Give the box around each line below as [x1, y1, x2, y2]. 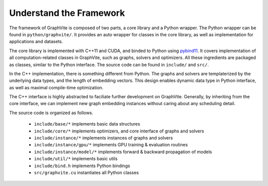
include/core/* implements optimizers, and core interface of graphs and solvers [34, 128, 204, 134]
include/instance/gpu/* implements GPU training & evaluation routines [34, 142, 188, 148]
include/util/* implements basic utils [34, 156, 118, 162]
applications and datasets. [9, 39, 63, 45]
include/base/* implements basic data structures [34, 121, 140, 127]
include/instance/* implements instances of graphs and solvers [34, 135, 173, 141]
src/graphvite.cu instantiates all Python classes [34, 169, 139, 176]
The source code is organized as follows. [9, 110, 94, 116]
